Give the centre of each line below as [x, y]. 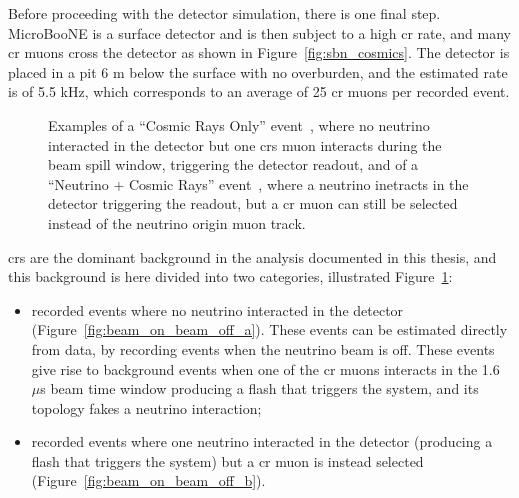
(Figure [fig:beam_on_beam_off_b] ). [148, 480]
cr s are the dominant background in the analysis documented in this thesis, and [252, 256]
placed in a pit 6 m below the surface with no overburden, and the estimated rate [258, 71]
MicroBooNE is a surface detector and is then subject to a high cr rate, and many [259, 32]
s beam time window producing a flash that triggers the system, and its [259, 388]
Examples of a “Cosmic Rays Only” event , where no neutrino [239, 124]
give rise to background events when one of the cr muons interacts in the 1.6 [265, 368]
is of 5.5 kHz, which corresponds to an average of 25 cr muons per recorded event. [259, 91]
